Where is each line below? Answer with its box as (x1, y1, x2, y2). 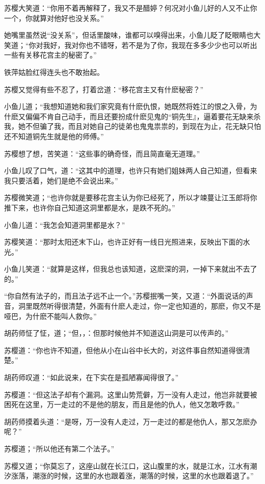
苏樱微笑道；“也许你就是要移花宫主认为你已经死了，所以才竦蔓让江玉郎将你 (4, 192, 257, 203)
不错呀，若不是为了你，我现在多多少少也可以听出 (93, 39, 257, 50)
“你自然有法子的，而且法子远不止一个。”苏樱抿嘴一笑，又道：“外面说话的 (4, 290, 246, 301)
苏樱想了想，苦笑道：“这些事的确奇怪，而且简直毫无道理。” (4, 148, 200, 158)
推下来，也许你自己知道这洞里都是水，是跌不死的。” (4, 202, 175, 212)
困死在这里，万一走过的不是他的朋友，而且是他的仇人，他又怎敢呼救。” (4, 399, 240, 410)
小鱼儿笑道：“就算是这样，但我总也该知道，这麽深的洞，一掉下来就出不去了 (4, 263, 257, 274)
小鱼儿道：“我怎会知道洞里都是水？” (4, 219, 125, 230)
